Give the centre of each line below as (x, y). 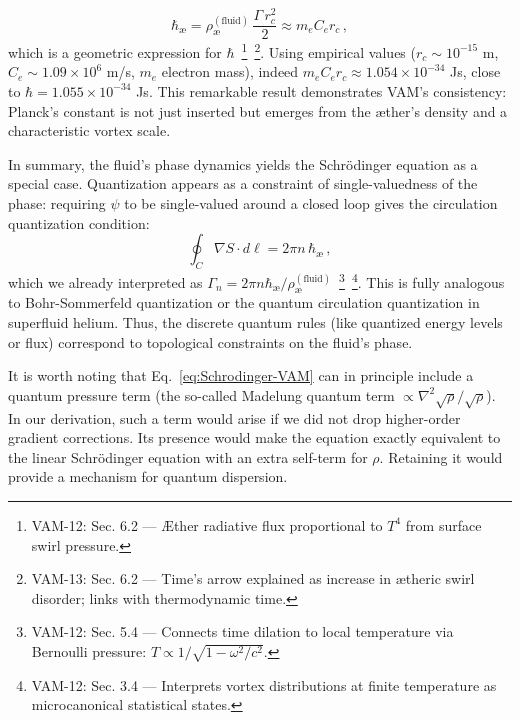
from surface (443, 524)
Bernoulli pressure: (89, 650)
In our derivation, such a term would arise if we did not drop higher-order (234, 417)
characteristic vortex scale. (89, 130)
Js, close (475, 71)
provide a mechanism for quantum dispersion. (148, 476)
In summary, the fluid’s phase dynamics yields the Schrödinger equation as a (243, 163)
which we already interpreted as (105, 281)
